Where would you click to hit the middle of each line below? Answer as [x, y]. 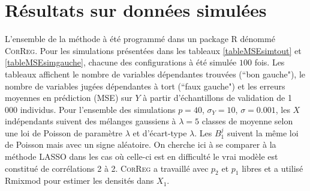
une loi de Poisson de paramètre [64, 132]
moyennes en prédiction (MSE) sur [69, 98]
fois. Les [270, 62]
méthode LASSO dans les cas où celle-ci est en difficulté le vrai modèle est [142, 156]
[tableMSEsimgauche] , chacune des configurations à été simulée [121, 62]
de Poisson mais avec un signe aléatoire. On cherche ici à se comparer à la [141, 144]
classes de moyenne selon [247, 121]
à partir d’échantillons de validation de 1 [217, 98]
